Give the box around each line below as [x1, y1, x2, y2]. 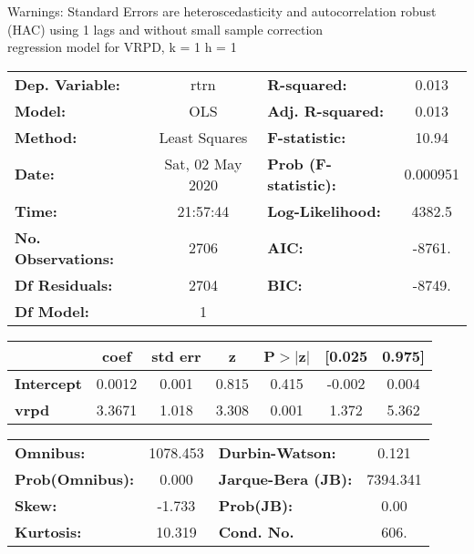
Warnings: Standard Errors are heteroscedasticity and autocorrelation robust [7, 2, 437, 20]
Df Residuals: [15, 273, 113, 295]
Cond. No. [218, 520, 294, 542]
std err [151, 344, 201, 366]
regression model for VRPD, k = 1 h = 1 [7, 37, 237, 56]
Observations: [15, 247, 115, 269]
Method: [15, 126, 77, 148]
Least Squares [159, 126, 248, 148]
